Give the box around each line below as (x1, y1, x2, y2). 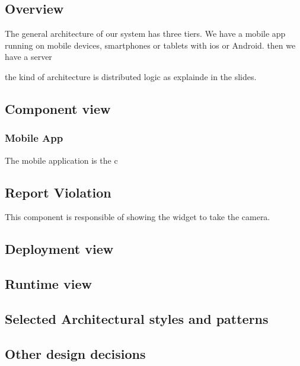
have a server (5, 50, 52, 63)
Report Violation (5, 183, 111, 201)
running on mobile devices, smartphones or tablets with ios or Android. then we (5, 39, 296, 51)
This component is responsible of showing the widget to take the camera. (5, 211, 270, 223)
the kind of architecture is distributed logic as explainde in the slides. (5, 70, 257, 82)
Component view (5, 99, 111, 117)
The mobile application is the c (5, 154, 118, 166)
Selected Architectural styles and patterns (5, 309, 269, 327)
